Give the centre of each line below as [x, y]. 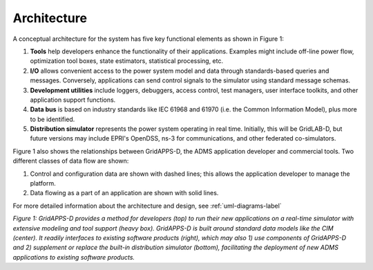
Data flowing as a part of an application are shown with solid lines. [124, 193]
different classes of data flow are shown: [71, 161]
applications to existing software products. [74, 257]
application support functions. [73, 100]
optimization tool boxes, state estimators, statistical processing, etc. [127, 61]
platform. [43, 183]
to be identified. [52, 119]
